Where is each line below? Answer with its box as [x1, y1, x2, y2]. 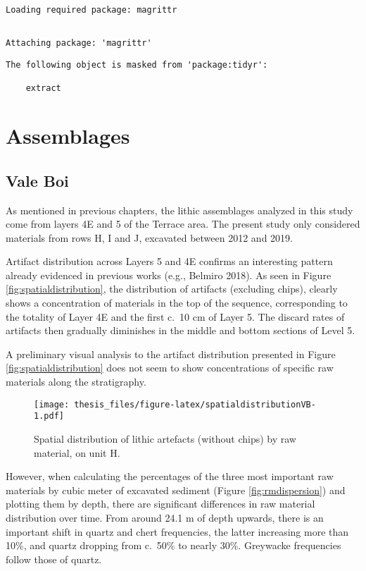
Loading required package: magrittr [6, 5, 177, 15]
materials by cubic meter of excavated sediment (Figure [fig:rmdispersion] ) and [6, 482, 346, 497]
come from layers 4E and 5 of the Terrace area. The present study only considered [6, 216, 360, 231]
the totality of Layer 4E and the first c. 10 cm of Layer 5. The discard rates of [6, 309, 345, 324]
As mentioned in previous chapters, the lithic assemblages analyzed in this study [6, 202, 353, 217]
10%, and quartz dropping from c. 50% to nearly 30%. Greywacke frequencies [6, 538, 341, 553]
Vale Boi [6, 169, 69, 191]
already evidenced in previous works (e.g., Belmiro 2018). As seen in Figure [6, 267, 332, 282]
